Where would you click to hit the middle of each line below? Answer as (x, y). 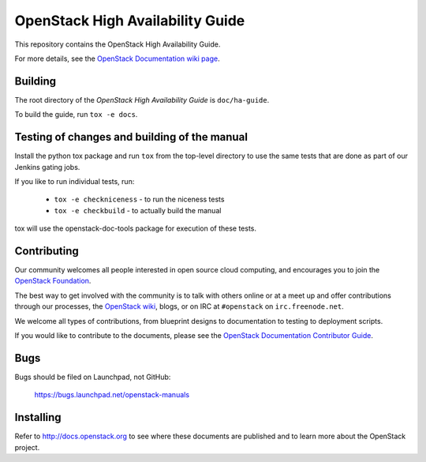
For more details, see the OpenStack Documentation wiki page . (117, 58)
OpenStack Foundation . (53, 281)
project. (27, 447)
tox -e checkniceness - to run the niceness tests (139, 199)
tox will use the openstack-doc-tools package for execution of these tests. (135, 228)
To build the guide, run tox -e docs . (76, 115)
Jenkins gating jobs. (47, 167)
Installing (38, 417)
